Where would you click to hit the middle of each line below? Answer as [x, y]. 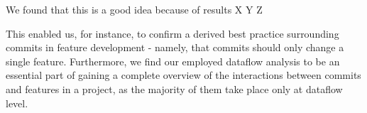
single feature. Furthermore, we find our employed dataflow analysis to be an [173, 61]
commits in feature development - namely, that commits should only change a [175, 47]
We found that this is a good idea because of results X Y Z [134, 9]
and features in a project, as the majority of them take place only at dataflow [174, 88]
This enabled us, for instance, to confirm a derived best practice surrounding [172, 33]
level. [17, 103]
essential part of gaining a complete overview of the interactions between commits [183, 75]
